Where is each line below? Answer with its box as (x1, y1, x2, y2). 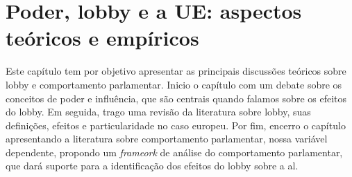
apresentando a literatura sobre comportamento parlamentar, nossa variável (6, 131, 328, 146)
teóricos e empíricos (6, 24, 199, 52)
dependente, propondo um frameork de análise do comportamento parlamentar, (6, 145, 343, 159)
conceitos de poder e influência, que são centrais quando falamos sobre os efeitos (6, 91, 347, 105)
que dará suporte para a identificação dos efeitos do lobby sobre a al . (6, 158, 299, 173)
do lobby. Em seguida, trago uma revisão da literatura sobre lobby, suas (6, 104, 311, 119)
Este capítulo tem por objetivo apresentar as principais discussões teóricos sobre (6, 64, 346, 78)
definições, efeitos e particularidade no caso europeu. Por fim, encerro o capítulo (6, 118, 346, 132)
